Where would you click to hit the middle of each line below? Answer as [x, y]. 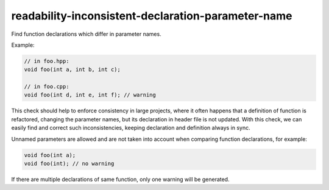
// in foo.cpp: [47, 87]
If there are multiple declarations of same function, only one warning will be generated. [120, 179]
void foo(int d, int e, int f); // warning [90, 95]
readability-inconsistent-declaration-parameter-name [152, 16]
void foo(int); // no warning [69, 164]
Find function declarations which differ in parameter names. [86, 34]
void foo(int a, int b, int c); [73, 70]
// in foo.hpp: [47, 61]
